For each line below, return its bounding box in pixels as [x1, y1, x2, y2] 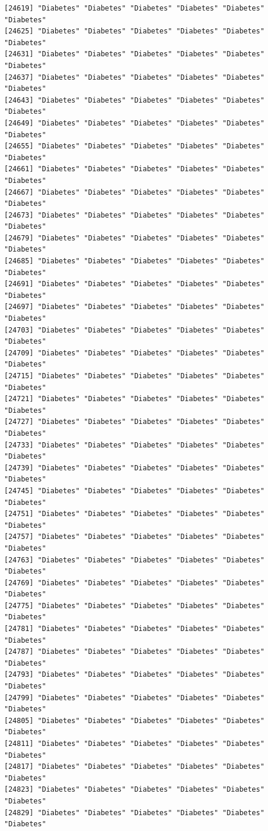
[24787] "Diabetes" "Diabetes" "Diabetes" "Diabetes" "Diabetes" [4, 647, 264, 656]
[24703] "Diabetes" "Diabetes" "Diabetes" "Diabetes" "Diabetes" [4, 325, 264, 334]
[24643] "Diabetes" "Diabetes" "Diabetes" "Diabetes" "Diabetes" [4, 96, 264, 104]
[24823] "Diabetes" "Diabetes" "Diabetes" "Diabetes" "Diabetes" [4, 785, 264, 794]
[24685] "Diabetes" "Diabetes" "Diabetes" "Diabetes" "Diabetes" [4, 257, 264, 266]
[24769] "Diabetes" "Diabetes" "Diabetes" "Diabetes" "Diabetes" [4, 578, 264, 587]
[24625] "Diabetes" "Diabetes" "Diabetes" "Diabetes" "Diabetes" [4, 27, 264, 36]
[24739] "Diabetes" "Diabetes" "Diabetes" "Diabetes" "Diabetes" [4, 463, 264, 472]
